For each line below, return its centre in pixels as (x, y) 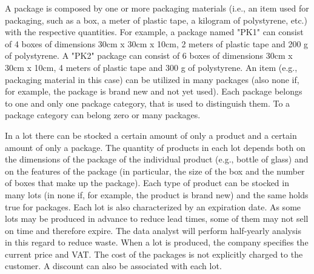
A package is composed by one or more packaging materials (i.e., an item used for (157, 8)
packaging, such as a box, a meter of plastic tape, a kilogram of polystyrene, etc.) (156, 20)
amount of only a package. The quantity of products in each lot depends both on (155, 147)
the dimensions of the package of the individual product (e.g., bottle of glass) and (157, 159)
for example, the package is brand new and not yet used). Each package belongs (154, 91)
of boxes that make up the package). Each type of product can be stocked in (147, 183)
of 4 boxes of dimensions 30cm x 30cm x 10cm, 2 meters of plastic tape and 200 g (157, 43)
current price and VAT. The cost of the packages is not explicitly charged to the (154, 254)
